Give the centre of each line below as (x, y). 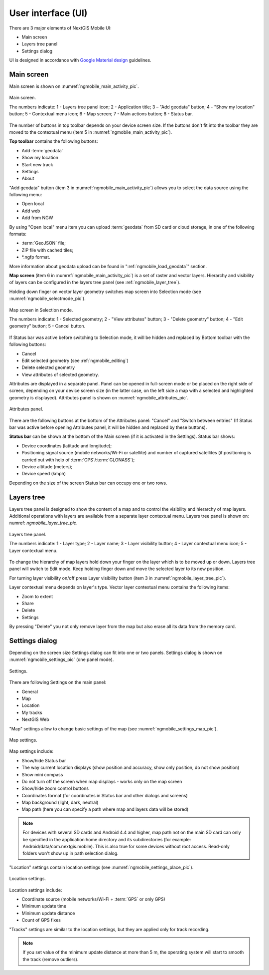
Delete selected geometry (48, 367)
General (30, 691)
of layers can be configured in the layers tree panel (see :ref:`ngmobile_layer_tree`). (95, 283)
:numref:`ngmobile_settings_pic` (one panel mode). (62, 659)
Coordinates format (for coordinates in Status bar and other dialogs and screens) (105, 795)
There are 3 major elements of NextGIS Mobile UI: (60, 28)
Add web (31, 211)
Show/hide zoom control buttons (55, 788)
